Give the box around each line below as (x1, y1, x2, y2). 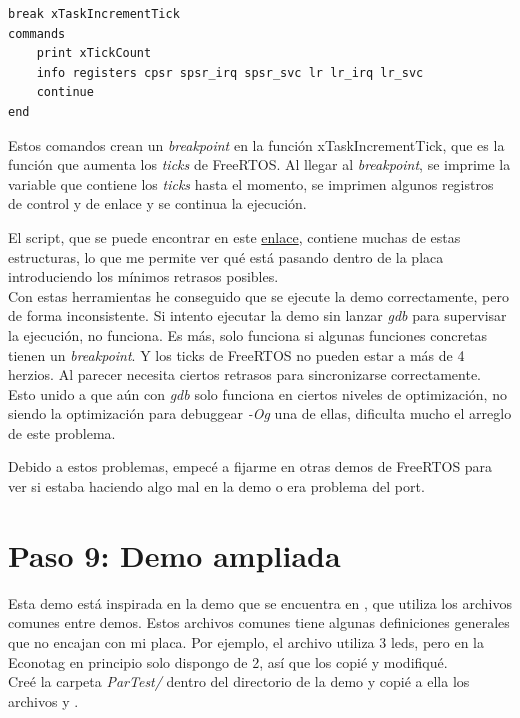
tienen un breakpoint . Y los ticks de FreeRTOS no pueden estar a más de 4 (8, 344, 465, 365)
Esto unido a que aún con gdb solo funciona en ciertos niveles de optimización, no (8, 383, 507, 404)
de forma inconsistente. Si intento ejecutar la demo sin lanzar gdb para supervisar (8, 305, 507, 326)
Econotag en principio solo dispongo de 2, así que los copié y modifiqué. (8, 651, 448, 672)
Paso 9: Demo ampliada (8, 534, 341, 575)
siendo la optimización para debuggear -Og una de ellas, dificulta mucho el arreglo (8, 403, 512, 424)
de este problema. (8, 422, 116, 443)
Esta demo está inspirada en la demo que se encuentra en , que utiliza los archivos (8, 592, 512, 613)
